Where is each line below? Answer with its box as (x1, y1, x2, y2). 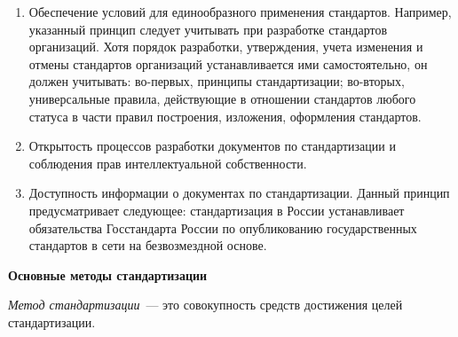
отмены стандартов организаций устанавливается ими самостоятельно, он (28, 54, 428, 73)
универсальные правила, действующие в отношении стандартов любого (28, 89, 416, 107)
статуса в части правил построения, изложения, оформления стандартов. (28, 106, 422, 125)
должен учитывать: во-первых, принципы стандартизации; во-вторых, (28, 72, 405, 90)
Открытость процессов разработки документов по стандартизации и (28, 137, 396, 155)
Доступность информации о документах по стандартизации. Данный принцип (28, 184, 450, 202)
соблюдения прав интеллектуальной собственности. (28, 153, 307, 172)
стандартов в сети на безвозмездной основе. (28, 236, 267, 255)
